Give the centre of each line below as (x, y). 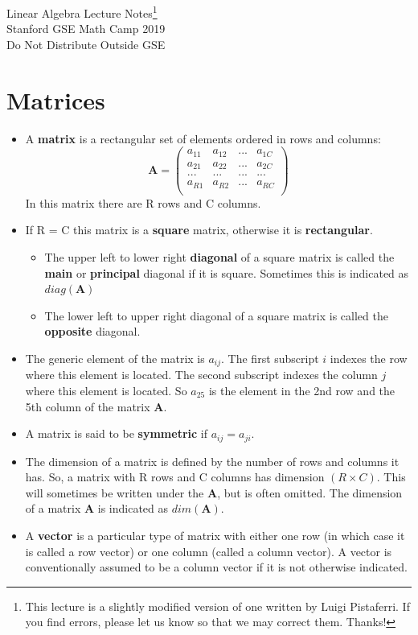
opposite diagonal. (92, 331)
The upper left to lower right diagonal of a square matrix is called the (219, 256)
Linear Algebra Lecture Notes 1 (82, 12)
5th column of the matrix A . (96, 406)
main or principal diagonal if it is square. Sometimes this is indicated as (227, 272)
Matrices (56, 99)
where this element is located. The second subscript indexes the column (201, 375)
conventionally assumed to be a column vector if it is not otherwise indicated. (216, 567)
